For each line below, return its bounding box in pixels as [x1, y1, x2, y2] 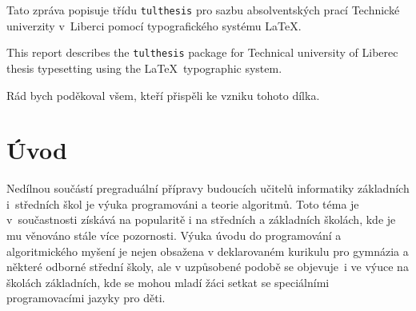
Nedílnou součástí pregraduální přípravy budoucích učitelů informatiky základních [6, 180, 410, 197]
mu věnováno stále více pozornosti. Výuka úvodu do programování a [6, 227, 342, 243]
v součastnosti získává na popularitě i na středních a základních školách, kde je [6, 211, 396, 228]
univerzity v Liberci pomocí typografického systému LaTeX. [6, 17, 302, 34]
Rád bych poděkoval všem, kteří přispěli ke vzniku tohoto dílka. [6, 86, 320, 103]
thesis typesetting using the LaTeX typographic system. [6, 59, 282, 76]
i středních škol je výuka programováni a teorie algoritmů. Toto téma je [6, 195, 359, 212]
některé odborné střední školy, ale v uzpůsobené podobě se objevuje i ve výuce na [6, 258, 409, 275]
